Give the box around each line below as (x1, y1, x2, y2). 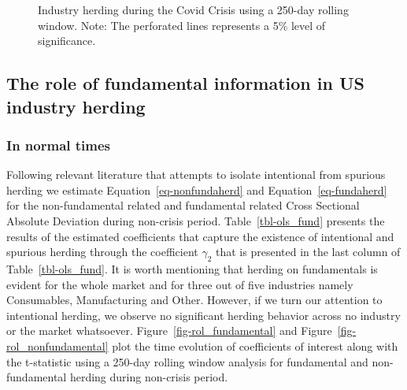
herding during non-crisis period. (69, 369, 228, 385)
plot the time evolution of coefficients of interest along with (112, 337, 398, 354)
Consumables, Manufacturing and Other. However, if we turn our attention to (6, 292, 383, 308)
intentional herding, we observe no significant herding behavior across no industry (6, 306, 401, 323)
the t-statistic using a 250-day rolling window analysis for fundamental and (6, 353, 368, 370)
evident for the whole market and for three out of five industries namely (6, 276, 353, 292)
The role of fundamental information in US (6, 71, 364, 95)
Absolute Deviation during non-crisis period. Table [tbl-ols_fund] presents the (6, 212, 385, 228)
